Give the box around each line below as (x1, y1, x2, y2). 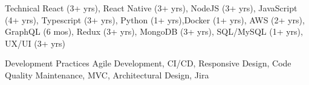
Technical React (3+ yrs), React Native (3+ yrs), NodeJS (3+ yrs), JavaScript (5, 2, 298, 14)
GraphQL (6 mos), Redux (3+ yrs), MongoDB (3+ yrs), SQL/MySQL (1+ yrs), (5, 25, 303, 38)
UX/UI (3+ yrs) (5, 37, 66, 49)
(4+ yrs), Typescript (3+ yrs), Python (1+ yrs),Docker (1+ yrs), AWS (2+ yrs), (5, 13, 305, 26)
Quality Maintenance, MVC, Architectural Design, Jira (5, 68, 209, 81)
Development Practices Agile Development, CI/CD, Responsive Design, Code (5, 57, 291, 69)
